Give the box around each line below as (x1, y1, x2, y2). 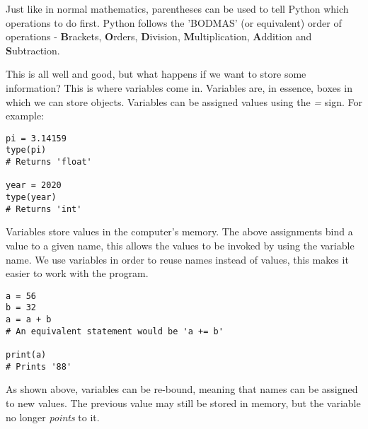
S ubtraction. (6, 42, 60, 57)
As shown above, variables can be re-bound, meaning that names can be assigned (6, 382, 358, 396)
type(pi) (6, 145, 47, 155)
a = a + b (6, 315, 52, 325)
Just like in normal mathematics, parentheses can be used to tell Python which (6, 1, 349, 16)
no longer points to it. (6, 409, 100, 424)
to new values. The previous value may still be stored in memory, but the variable (6, 395, 361, 410)
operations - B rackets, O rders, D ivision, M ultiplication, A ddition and (6, 29, 312, 44)
